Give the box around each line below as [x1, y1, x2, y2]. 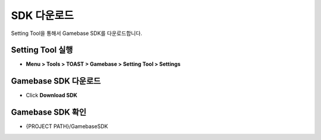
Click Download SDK [26, 92, 77, 99]
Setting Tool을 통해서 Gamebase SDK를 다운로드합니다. [11, 30, 143, 37]
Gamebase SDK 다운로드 [11, 76, 101, 86]
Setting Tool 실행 [11, 45, 73, 55]
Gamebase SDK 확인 [11, 107, 87, 117]
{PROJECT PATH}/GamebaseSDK [26, 123, 108, 130]
